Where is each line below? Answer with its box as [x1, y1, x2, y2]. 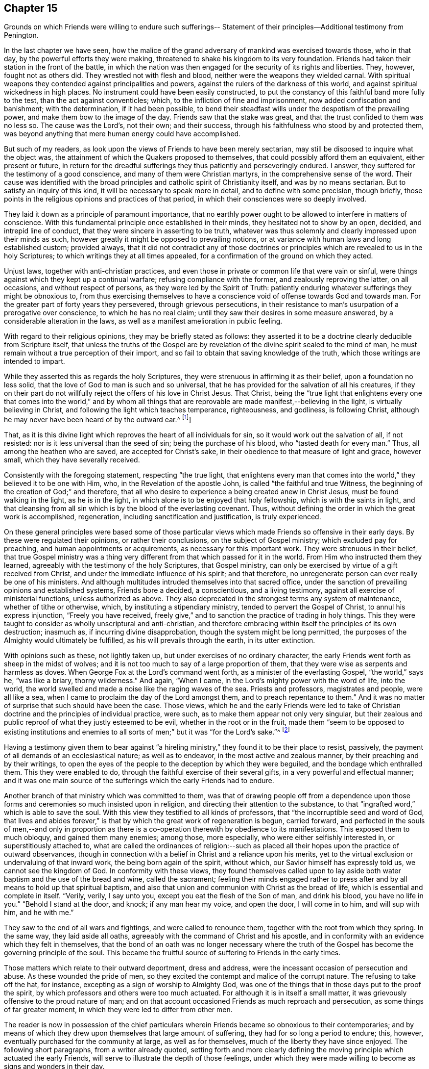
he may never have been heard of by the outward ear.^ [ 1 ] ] [4, 414, 191, 424]
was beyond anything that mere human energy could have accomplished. [4, 129, 241, 138]
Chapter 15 [4, 2, 58, 14]
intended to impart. [4, 357, 65, 366]
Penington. [4, 31, 39, 40]
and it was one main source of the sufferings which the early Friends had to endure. [4, 776, 274, 785]
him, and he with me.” [4, 908, 74, 916]
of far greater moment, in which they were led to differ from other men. [4, 1005, 233, 1014]
